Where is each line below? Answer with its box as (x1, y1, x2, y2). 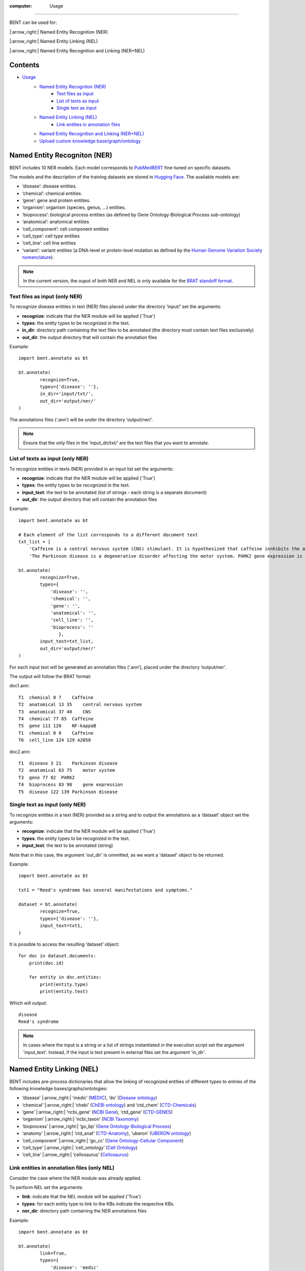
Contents (9, 61, 40, 70)
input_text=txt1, (40, 923, 83, 929)
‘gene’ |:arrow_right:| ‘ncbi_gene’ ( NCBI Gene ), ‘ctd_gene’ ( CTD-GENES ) (22, 1109, 173, 1115)
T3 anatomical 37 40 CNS (18, 709, 91, 714)
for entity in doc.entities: (28, 974, 102, 980)
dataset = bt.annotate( (18, 901, 78, 907)
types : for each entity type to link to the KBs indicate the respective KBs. (22, 1200, 175, 1207)
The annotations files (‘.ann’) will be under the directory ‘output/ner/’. (9, 416, 153, 422)
